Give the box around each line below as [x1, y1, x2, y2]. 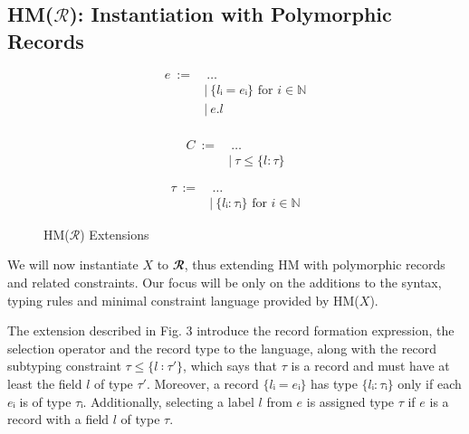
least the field [7, 374, 82, 392]
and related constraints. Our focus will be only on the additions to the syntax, [7, 273, 442, 292]
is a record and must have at [291, 356, 450, 375]
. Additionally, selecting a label [82, 392, 254, 410]
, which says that [183, 356, 278, 375]
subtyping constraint [7, 356, 121, 375]
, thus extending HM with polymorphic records [184, 255, 445, 274]
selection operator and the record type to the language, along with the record [7, 338, 436, 357]
